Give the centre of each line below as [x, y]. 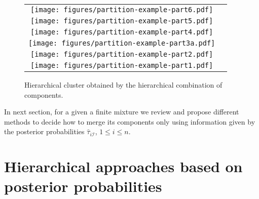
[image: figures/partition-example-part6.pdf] [122, 10]
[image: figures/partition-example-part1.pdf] [122, 65]
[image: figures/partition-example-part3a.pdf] [122, 43]
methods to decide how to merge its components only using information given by [130, 121]
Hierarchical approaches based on [123, 166]
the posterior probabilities [44, 131]
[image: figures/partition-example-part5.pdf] [122, 21]
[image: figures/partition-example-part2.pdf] [122, 54]
